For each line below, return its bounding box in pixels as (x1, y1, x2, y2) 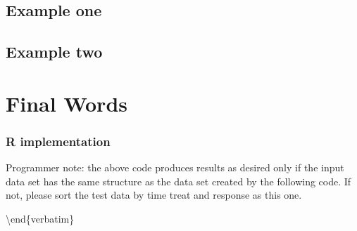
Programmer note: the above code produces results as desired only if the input (6, 160, 344, 175)
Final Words (6, 88, 127, 117)
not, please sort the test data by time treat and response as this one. (6, 187, 302, 202)
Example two (6, 41, 103, 62)
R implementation (6, 132, 111, 150)
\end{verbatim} (6, 211, 75, 225)
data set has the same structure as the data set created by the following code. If (6, 173, 351, 188)
